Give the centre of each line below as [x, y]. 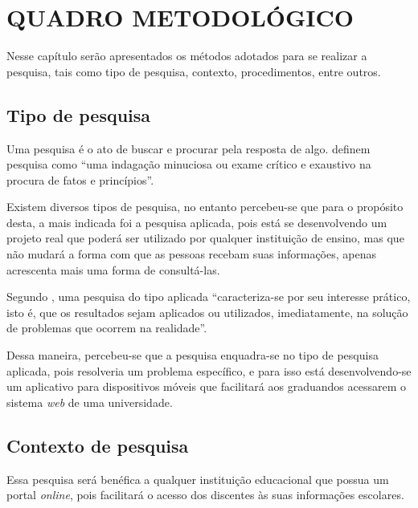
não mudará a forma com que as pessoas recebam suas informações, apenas [191, 254]
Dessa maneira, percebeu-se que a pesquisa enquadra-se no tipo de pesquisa [193, 355]
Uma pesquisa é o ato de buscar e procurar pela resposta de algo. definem [189, 148]
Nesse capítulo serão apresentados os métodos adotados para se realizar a [187, 56]
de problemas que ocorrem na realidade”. [107, 328]
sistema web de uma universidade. [90, 402]
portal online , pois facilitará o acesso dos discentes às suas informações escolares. [205, 495]
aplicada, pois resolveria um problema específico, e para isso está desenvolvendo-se [209, 370]
